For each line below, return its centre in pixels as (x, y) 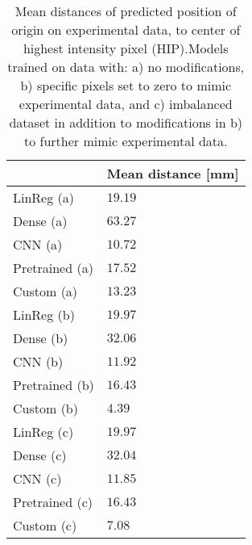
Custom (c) (45, 525)
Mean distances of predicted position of (126, 11)
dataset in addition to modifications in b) (126, 122)
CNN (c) (37, 478)
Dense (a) (40, 221)
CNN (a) (38, 244)
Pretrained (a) (53, 268)
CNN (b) (38, 361)
